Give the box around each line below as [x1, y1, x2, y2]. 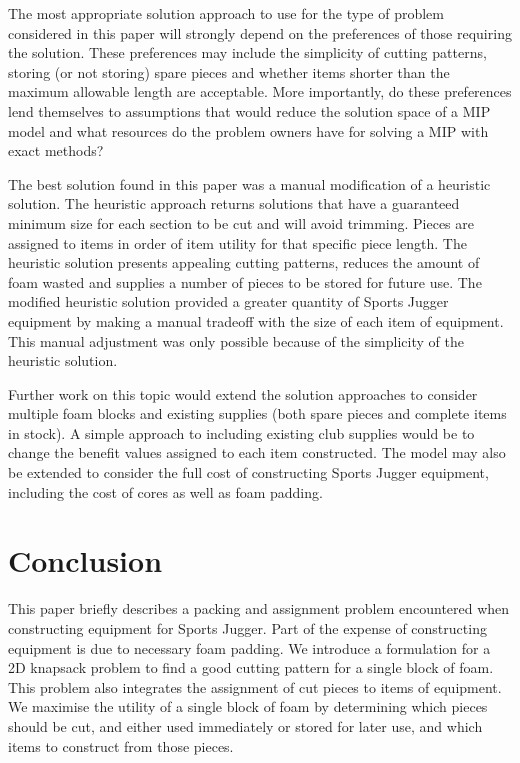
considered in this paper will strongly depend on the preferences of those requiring [8, 22, 512, 43]
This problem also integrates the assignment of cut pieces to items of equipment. [8, 676, 502, 697]
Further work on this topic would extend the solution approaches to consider [8, 383, 478, 404]
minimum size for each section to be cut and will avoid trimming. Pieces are [8, 212, 474, 233]
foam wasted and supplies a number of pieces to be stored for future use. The [8, 271, 482, 292]
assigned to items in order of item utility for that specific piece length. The [8, 232, 467, 253]
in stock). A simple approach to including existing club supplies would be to [8, 422, 475, 443]
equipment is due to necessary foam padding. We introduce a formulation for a [8, 637, 491, 658]
